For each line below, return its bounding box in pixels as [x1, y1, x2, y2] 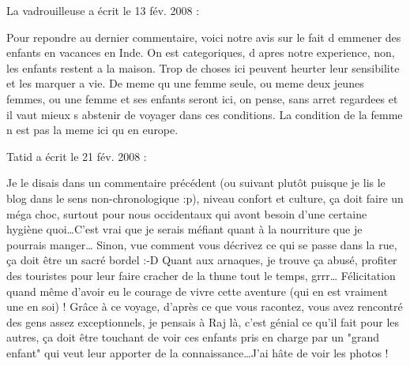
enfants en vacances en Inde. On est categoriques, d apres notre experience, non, [6, 44, 395, 61]
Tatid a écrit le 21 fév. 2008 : [6, 148, 147, 164]
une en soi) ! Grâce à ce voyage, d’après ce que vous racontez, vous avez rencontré [6, 298, 403, 315]
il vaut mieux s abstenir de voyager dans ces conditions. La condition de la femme [6, 106, 403, 122]
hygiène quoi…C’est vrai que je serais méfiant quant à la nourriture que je [6, 221, 363, 237]
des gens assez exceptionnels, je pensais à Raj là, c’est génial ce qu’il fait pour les [6, 313, 400, 330]
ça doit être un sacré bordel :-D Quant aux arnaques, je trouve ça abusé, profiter [6, 252, 397, 268]
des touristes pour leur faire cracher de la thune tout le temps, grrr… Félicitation [6, 267, 396, 283]
